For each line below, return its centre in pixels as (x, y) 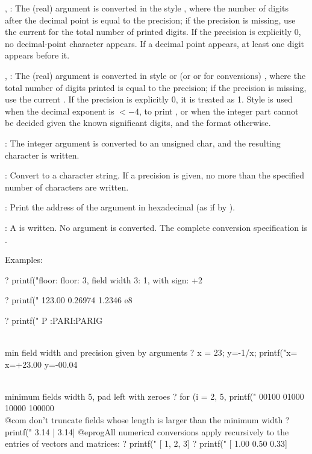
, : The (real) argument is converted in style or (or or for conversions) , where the (155, 75)
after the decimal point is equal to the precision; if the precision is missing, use (150, 20)
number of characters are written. (67, 187)
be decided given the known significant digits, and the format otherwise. (138, 123)
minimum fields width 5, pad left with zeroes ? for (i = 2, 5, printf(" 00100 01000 (154, 396)
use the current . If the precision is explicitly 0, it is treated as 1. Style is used (149, 99)
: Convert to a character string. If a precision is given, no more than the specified (155, 175)
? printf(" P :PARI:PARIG (54, 320)
